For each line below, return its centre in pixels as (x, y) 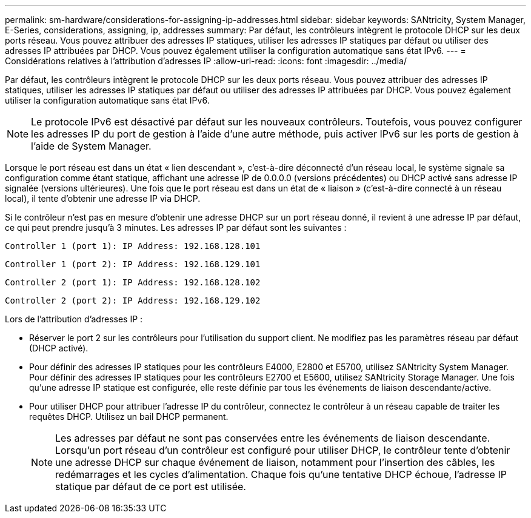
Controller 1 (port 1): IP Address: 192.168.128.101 (133, 246)
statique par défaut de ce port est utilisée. (151, 486)
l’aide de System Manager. (91, 146)
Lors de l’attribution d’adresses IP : (74, 319)
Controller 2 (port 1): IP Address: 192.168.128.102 (133, 282)
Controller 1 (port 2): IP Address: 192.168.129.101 (133, 264)
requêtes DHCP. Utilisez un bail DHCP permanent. (129, 417)
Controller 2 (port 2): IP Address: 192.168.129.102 (133, 301)
